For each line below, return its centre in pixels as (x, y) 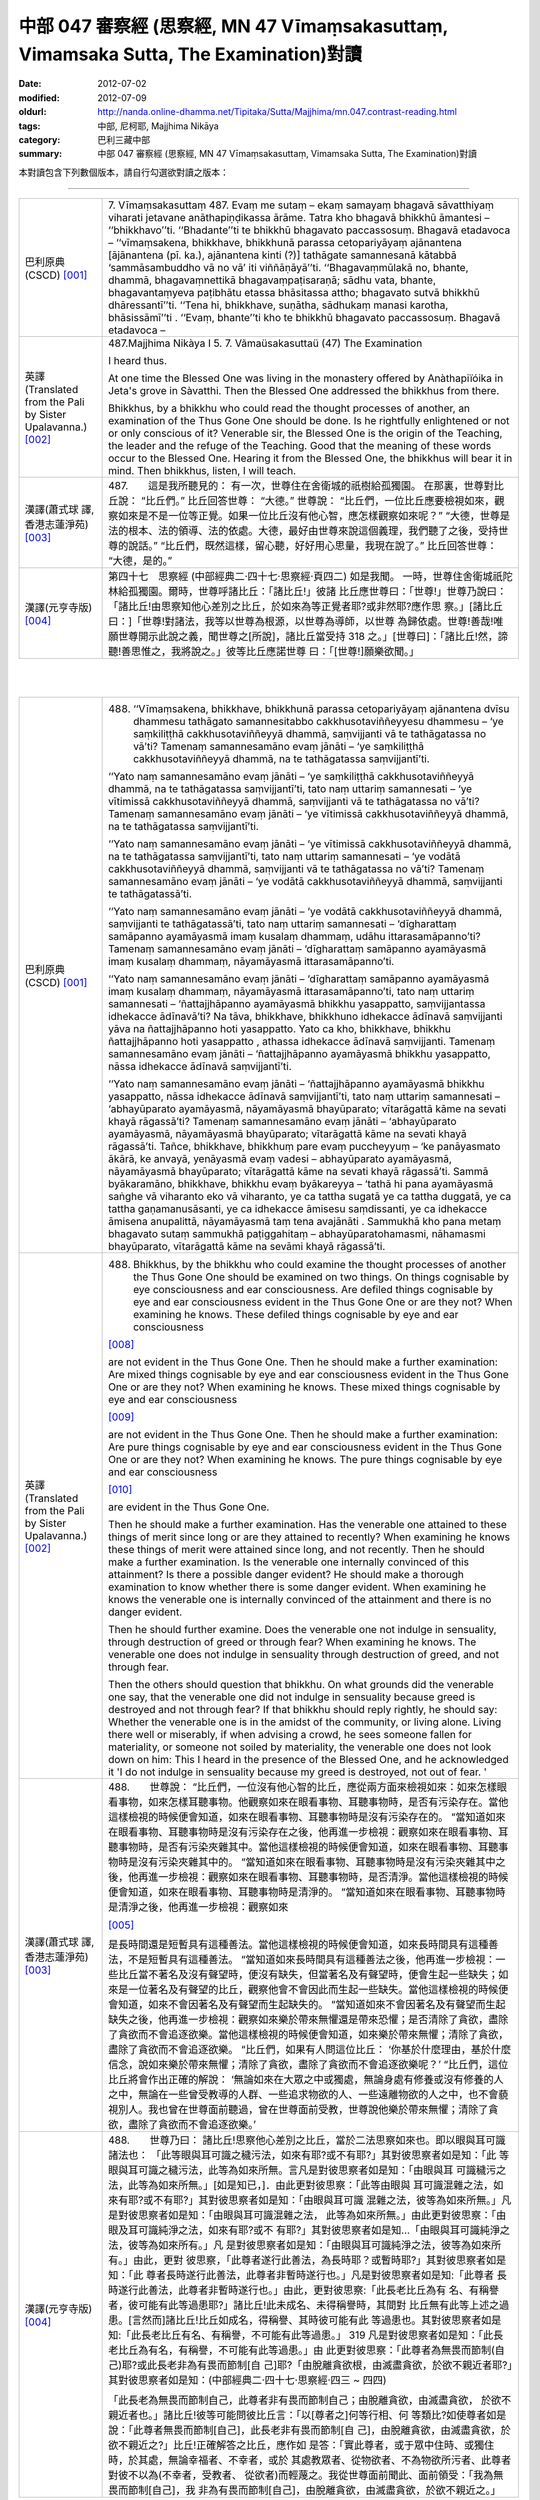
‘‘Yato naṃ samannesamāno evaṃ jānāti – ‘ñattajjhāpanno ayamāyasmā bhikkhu (296, 1083)
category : (39, 139)
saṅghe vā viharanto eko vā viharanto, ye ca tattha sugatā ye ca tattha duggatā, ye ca (310, 1196)
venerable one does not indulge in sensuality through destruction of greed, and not (304, 1654)
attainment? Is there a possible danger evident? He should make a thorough (286, 1574)
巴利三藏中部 (123, 139)
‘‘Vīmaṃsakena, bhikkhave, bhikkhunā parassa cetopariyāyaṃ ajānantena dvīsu (321, 708)
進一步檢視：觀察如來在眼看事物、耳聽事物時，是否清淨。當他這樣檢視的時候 (328, 1877)
